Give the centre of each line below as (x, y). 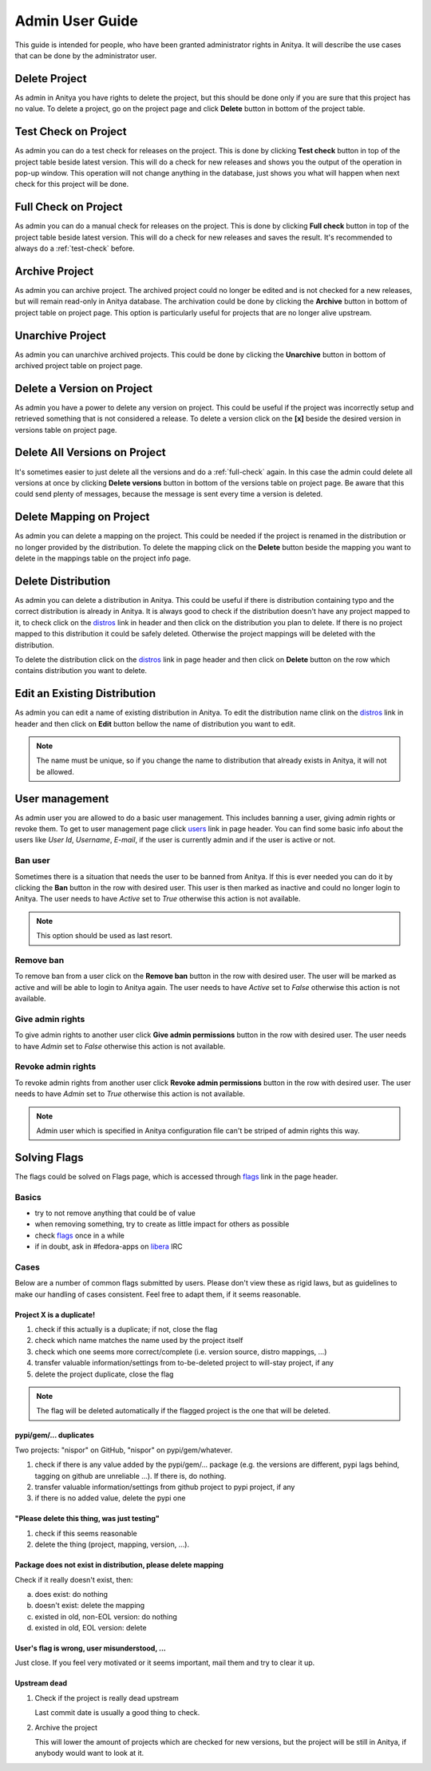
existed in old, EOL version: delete (91, 1628)
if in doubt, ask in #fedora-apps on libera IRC (109, 1246)
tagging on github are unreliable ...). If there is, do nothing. (130, 1476)
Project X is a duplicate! (55, 1314)
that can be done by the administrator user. (86, 55)
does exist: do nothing (71, 1594)
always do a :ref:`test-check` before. (75, 248)
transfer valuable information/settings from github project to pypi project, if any (165, 1487)
